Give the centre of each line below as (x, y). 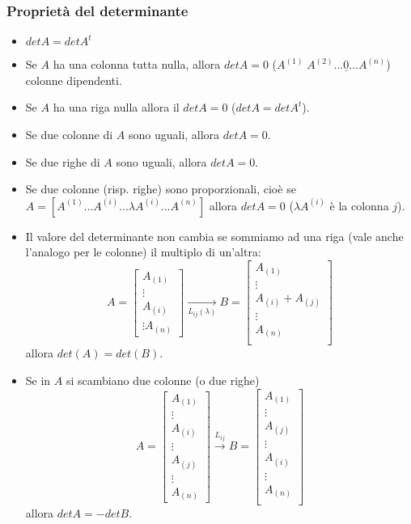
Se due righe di (63, 161)
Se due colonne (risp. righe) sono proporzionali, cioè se (161, 189)
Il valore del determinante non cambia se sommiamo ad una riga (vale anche (214, 236)
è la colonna (359, 205)
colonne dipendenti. (74, 80)
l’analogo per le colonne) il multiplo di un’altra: (143, 252)
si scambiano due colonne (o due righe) (163, 380)
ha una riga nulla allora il (116, 107)
